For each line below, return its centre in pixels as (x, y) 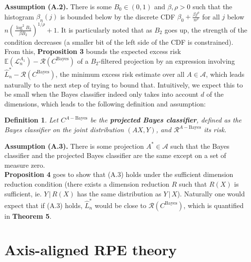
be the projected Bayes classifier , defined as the (166, 120)
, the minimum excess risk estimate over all (120, 74)
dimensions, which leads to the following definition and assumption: (105, 103)
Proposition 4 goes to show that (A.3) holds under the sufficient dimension (119, 174)
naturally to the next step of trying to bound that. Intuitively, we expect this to (124, 84)
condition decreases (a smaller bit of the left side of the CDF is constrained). (119, 42)
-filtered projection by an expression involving (167, 61)
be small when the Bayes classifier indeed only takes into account (101, 94)
